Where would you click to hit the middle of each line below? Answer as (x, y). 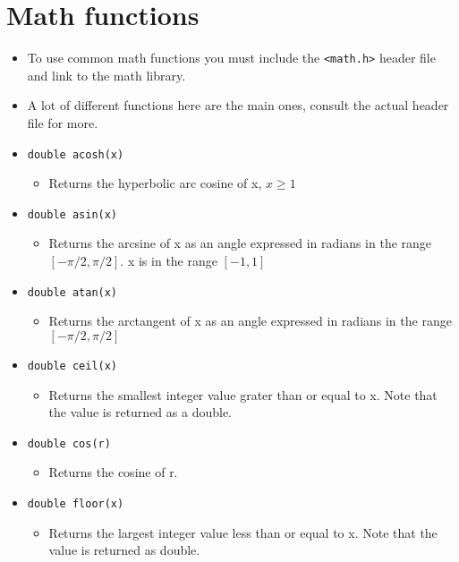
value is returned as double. (124, 550)
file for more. (63, 122)
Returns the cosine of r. (113, 472)
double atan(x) (72, 292)
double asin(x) (72, 214)
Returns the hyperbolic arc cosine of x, (155, 183)
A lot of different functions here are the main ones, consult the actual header (238, 105)
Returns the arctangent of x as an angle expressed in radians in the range (250, 321)
